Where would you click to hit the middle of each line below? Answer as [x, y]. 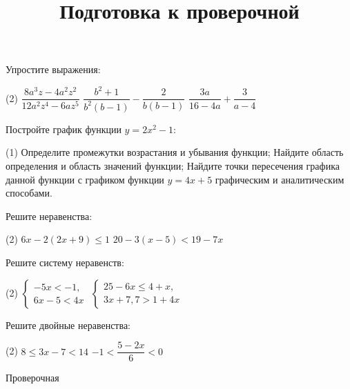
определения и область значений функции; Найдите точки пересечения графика [173, 166]
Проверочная [32, 378]
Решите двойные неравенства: [68, 325]
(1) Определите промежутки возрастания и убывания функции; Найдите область [175, 152]
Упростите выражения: [53, 69]
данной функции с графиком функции [85, 179]
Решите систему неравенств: [65, 262]
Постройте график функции [64, 129]
